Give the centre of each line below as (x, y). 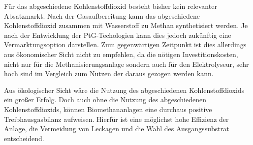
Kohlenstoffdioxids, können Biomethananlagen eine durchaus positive (108, 109)
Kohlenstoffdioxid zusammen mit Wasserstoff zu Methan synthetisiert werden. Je (126, 25)
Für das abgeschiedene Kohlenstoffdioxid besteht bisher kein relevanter (111, 6)
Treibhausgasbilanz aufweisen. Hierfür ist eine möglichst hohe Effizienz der (116, 119)
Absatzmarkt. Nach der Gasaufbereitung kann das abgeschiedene (102, 15)
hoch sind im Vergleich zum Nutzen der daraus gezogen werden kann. (109, 73)
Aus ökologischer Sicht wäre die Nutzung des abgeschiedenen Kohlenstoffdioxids (124, 90)
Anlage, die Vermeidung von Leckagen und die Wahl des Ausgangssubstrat (117, 129)
